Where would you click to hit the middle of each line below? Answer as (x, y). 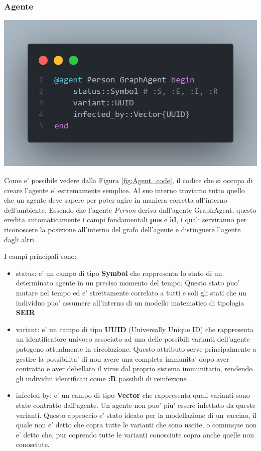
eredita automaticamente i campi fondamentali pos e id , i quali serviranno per (125, 219)
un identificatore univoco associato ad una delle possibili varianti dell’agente (133, 339)
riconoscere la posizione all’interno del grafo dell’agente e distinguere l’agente (122, 230)
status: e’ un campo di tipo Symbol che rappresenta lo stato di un (119, 273)
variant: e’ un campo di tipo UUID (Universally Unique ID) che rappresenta (135, 329)
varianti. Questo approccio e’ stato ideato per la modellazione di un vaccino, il (136, 415)
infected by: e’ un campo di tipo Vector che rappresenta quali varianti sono (133, 395)
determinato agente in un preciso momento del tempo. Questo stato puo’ (128, 283)
